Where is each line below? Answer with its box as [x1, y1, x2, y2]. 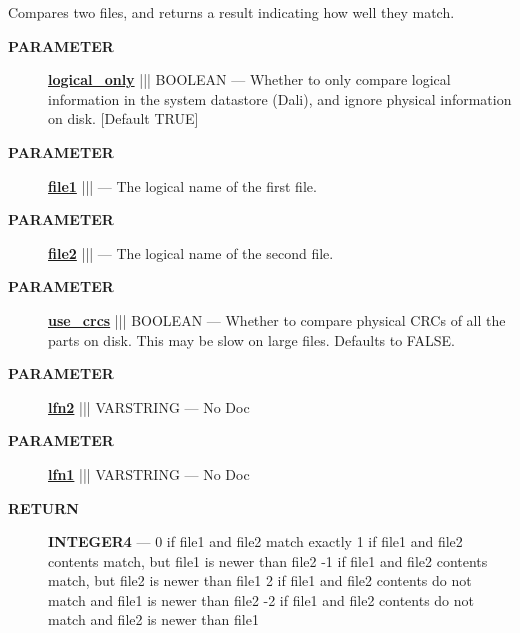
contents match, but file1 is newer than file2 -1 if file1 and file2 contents [48, 550, 488, 571]
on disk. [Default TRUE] [48, 108, 199, 129]
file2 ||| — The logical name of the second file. [48, 242, 334, 263]
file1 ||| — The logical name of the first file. [48, 175, 317, 196]
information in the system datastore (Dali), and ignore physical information [48, 88, 512, 109]
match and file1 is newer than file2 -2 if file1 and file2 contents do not [48, 589, 475, 610]
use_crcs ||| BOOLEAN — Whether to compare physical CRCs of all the [48, 309, 506, 330]
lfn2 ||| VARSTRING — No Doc [48, 396, 250, 417]
